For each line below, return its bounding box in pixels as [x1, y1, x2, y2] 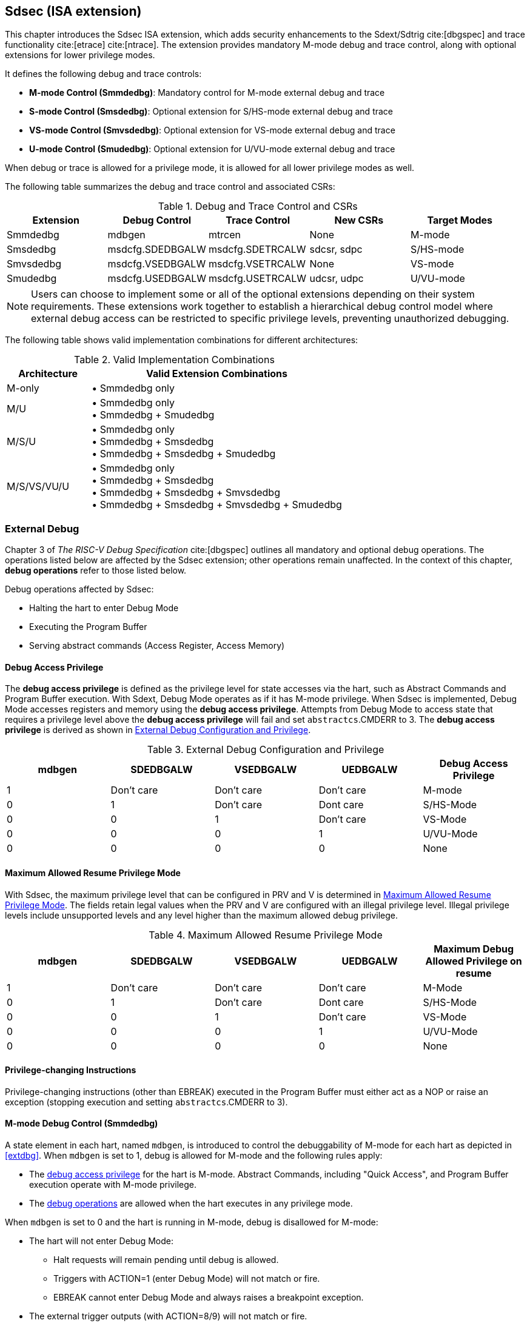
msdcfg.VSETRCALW [209, 258, 306, 270]
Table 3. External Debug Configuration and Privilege [147, 743, 384, 756]
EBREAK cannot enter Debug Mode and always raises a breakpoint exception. [53, 1292, 364, 1303]
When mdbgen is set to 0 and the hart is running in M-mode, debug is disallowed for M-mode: [5, 1217, 378, 1228]
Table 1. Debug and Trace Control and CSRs [158, 200, 358, 213]
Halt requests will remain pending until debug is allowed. [53, 1254, 279, 1265]
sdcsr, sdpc [309, 243, 363, 256]
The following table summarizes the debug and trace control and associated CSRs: [5, 181, 335, 192]
